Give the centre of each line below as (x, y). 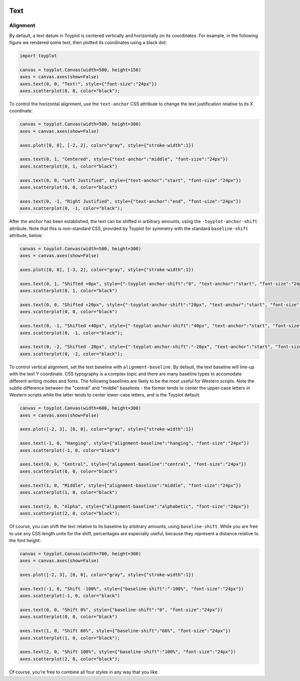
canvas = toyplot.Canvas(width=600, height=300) (80, 408)
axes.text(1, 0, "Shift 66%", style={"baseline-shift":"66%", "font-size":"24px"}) (125, 631)
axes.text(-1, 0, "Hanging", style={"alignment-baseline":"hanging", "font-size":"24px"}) (134, 443)
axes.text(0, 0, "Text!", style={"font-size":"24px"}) (88, 84)
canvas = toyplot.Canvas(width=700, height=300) (80, 553)
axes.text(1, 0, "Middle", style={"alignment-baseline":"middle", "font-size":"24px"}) (130, 485)
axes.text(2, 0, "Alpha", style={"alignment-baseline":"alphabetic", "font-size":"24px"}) (134, 506)
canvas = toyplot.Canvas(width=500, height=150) (80, 70)
